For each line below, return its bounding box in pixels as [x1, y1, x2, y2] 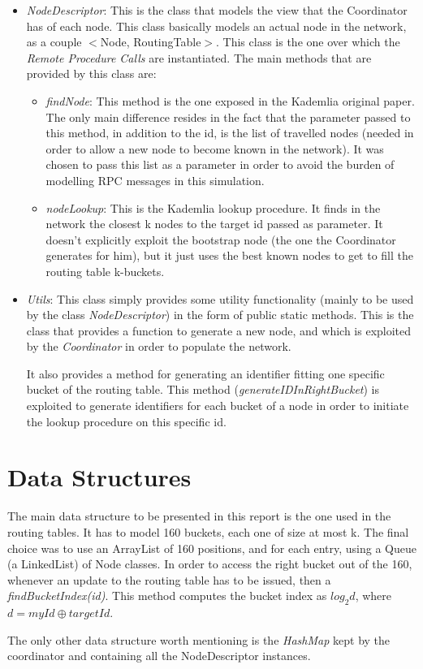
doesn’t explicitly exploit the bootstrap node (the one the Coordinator [45, 231, 396, 248]
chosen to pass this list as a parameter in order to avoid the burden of [45, 156, 395, 173]
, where [355, 587, 391, 604]
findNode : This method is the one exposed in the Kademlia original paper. [45, 92, 415, 109]
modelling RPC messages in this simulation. [45, 171, 265, 188]
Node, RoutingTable [100, 33, 201, 50]
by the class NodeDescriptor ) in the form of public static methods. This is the [26, 306, 414, 323]
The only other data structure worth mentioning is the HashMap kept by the [7, 631, 391, 648]
